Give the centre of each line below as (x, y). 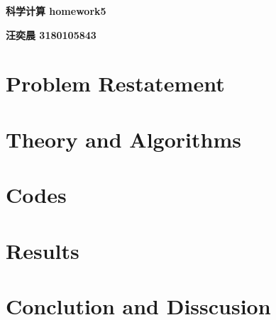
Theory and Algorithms (123, 139)
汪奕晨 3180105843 (51, 34)
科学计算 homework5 (56, 11)
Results (43, 250)
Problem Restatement (115, 83)
